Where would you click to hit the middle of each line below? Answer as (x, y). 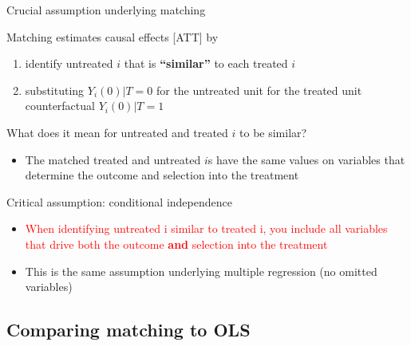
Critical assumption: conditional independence (119, 201)
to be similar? (273, 132)
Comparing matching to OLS (128, 330)
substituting (55, 90)
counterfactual (60, 106)
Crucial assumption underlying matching (106, 10)
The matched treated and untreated (113, 159)
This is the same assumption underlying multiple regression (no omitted (201, 271)
